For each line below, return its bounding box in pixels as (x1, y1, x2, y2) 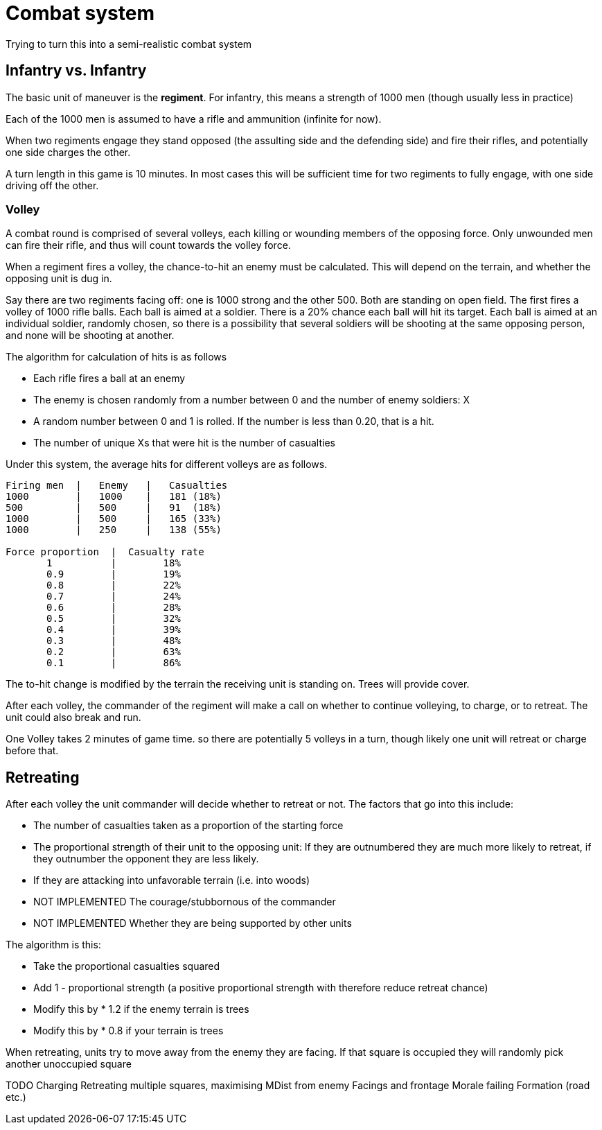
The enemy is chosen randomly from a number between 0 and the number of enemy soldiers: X (33, 394, 470, 406)
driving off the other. (6, 179, 99, 191)
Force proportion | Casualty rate (6, 546, 204, 558)
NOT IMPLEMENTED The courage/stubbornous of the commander (33, 896, 336, 908)
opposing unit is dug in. (6, 272, 112, 285)
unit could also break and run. (6, 711, 141, 724)
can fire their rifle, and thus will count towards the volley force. (6, 239, 291, 252)
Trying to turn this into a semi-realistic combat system (6, 37, 252, 50)
